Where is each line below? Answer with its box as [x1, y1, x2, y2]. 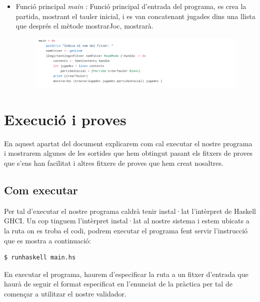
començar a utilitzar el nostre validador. [4, 288, 126, 298]
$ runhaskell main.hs [4, 254, 76, 261]
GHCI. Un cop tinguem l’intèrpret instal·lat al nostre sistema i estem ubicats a [4, 215, 249, 226]
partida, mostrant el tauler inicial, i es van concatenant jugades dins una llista [15, 11, 255, 21]
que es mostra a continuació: [4, 235, 91, 245]
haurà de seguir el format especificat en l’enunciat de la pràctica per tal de [4, 278, 232, 289]
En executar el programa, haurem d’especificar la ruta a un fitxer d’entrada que [4, 268, 248, 279]
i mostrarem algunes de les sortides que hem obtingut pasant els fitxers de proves [4, 148, 253, 158]
